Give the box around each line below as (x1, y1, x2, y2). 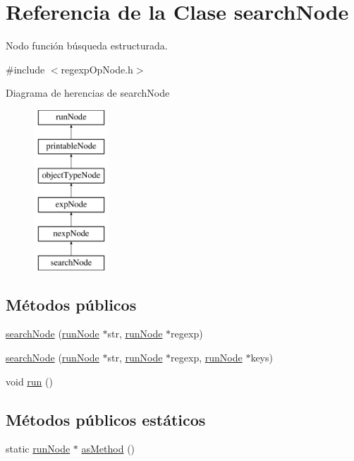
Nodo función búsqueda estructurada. (6, 38, 168, 53)
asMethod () (81, 441, 135, 456)
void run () (6, 373, 53, 388)
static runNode (6, 441, 71, 456)
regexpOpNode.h (61, 61, 133, 76)
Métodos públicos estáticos (6, 408, 206, 430)
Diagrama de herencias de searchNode (6, 85, 170, 100)
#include (6, 61, 45, 76)
